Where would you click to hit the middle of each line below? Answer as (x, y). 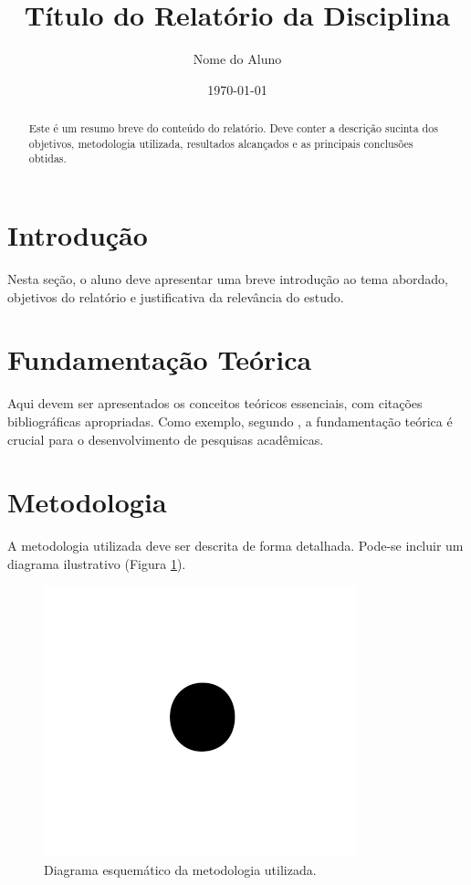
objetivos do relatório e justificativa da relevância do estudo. (176, 296)
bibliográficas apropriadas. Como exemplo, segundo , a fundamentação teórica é (230, 421)
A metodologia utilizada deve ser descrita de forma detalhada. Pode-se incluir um (235, 546)
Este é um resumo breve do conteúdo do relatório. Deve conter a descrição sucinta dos (233, 128)
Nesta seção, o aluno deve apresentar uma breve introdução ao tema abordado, (228, 279)
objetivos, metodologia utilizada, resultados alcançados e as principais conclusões (221, 143)
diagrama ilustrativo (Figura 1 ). (97, 563)
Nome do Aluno (237, 59)
